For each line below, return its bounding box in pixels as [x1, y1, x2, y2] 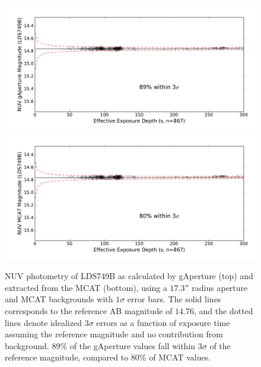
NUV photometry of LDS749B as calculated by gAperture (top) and [5, 270, 253, 282]
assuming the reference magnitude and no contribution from [5, 328, 223, 340]
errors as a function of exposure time [96, 316, 230, 328]
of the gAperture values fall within [69, 339, 196, 352]
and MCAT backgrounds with [5, 293, 113, 305]
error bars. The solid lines [127, 293, 221, 305]
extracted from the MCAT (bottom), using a [5, 281, 167, 293]
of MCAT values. [149, 351, 211, 363]
